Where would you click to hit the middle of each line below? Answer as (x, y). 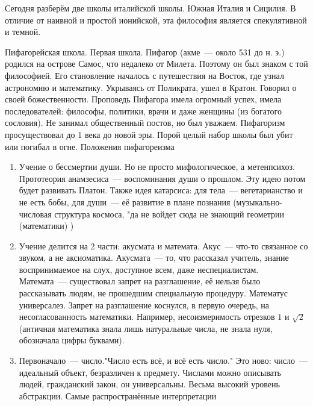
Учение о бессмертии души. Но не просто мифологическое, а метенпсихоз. (157, 167)
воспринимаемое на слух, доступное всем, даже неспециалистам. (139, 269)
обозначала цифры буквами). (72, 340)
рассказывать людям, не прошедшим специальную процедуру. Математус (153, 293)
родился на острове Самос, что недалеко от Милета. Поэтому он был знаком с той (156, 64)
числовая (35, 214)
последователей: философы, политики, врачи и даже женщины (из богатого (143, 111)
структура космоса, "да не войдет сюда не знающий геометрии (169, 214)
